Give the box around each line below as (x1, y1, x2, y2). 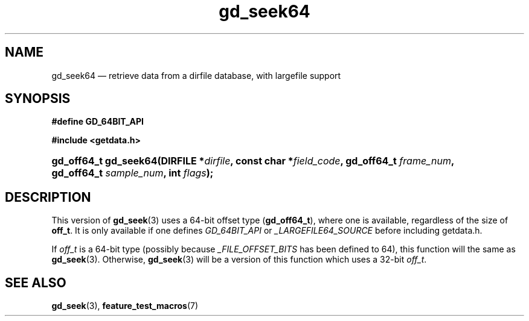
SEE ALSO (5, 275, 66, 290)
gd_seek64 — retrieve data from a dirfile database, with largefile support (51, 70, 341, 81)
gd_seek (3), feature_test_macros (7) (51, 301, 199, 311)
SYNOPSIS (5, 91, 71, 107)
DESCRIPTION (5, 189, 91, 205)
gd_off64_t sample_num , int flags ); (51, 167, 214, 179)
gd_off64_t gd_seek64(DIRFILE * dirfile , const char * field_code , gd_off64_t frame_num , (51, 155, 454, 167)
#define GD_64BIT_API (51, 116, 144, 127)
